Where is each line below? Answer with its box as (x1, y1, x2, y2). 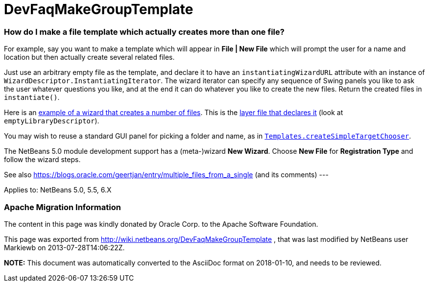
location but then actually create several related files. (4, 53, 175, 62)
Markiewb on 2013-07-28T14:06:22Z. (4, 243, 125, 252)
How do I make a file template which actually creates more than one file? (4, 26, 285, 37)
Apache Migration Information (4, 202, 121, 212)
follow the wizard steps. (4, 155, 81, 164)
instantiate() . (4, 93, 60, 102)
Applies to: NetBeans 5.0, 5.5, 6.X (4, 186, 112, 194)
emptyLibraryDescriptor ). (4, 117, 99, 125)
